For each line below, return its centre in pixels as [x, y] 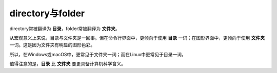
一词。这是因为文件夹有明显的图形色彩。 [52, 45]
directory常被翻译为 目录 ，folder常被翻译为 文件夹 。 [65, 29]
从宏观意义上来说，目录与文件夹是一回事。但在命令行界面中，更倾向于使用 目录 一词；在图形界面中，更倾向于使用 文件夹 [137, 38]
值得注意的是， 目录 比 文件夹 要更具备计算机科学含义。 [67, 64]
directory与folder [47, 13]
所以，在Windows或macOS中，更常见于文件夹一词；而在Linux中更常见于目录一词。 [98, 54]
